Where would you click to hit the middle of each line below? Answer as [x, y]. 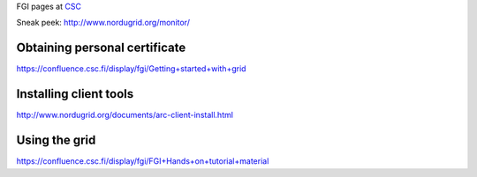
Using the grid [56, 140]
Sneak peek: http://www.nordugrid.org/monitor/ [103, 23]
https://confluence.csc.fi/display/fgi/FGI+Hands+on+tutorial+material [143, 161]
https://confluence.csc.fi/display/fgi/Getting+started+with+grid [131, 69]
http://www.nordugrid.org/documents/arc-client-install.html [125, 115]
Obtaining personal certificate [101, 48]
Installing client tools [75, 94]
